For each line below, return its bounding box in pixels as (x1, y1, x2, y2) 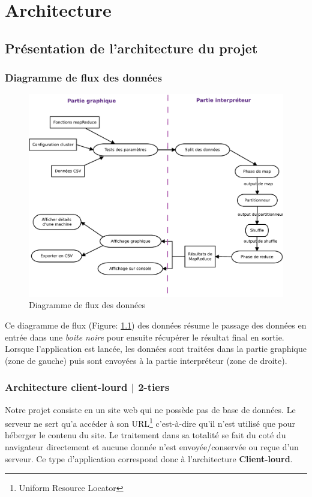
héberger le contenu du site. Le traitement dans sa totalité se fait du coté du (5, 429, 286, 441)
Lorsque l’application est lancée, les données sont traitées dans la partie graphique (5, 342, 307, 355)
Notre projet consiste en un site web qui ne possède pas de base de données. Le (5, 403, 296, 415)
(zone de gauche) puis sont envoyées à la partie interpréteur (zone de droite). (5, 354, 287, 366)
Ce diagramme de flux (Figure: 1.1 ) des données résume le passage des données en (5, 319, 307, 332)
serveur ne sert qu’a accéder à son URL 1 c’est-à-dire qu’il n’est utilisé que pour (5, 415, 296, 429)
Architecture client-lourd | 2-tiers (5, 379, 170, 394)
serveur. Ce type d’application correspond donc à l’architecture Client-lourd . (5, 452, 293, 465)
